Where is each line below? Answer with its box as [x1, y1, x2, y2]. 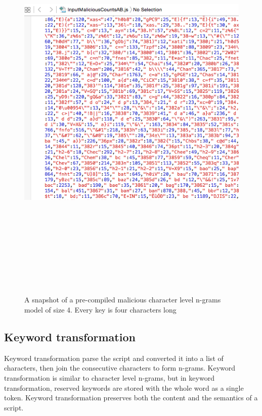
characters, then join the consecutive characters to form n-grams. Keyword [4, 362, 236, 373]
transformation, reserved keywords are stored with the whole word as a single [4, 382, 244, 393]
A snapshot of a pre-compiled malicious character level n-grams [24, 294, 221, 305]
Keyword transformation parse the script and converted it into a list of [4, 352, 224, 363]
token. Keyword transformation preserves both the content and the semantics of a [4, 392, 258, 403]
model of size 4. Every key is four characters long [24, 304, 177, 315]
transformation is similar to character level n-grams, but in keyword [4, 373, 214, 383]
